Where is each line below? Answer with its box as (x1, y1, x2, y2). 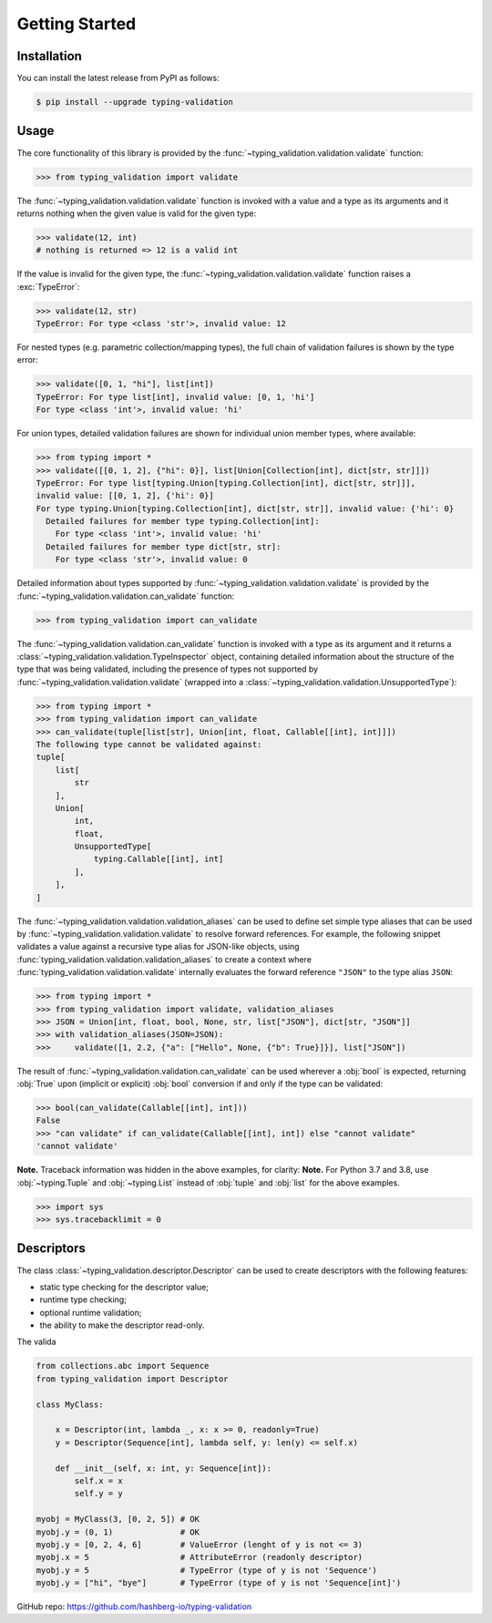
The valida (16, 1336, 56, 1348)
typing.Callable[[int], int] (93, 854, 224, 865)
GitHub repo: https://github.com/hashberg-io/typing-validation (16, 1601, 252, 1612)
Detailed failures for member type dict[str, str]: (46, 541, 282, 551)
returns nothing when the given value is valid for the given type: (16, 208, 257, 219)
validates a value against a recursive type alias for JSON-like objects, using (16, 941, 300, 952)
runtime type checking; (39, 1294, 128, 1305)
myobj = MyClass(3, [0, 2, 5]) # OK (36, 1514, 200, 1525)
